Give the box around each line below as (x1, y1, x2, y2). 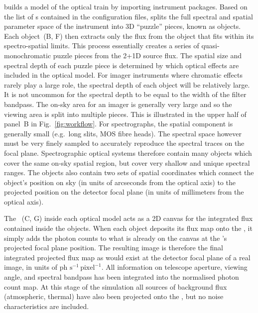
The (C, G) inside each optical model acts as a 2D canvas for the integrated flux (4, 213, 253, 223)
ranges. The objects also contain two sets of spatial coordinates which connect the (4, 167, 254, 178)
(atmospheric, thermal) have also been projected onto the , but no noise (4, 291, 224, 302)
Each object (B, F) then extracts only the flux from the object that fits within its (4, 30, 254, 41)
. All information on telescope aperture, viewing (101, 262, 248, 272)
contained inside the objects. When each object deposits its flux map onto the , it (4, 223, 253, 233)
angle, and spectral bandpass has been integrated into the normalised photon (4, 272, 239, 282)
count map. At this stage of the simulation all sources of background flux (4, 281, 227, 292)
